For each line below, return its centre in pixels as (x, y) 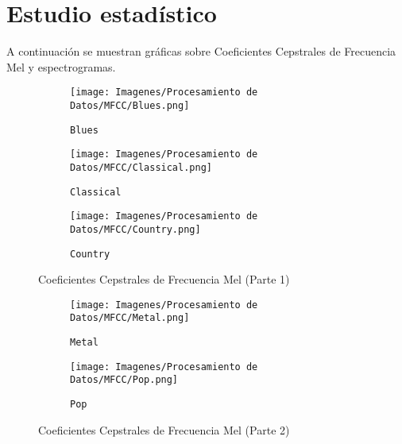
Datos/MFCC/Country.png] (135, 229)
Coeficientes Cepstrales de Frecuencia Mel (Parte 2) (164, 429)
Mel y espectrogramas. (61, 66)
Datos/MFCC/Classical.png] (141, 167)
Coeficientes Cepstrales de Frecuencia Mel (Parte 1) (164, 279)
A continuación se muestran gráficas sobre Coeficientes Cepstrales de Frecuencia (201, 51)
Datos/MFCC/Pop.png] (124, 380)
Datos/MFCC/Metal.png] (130, 318)
